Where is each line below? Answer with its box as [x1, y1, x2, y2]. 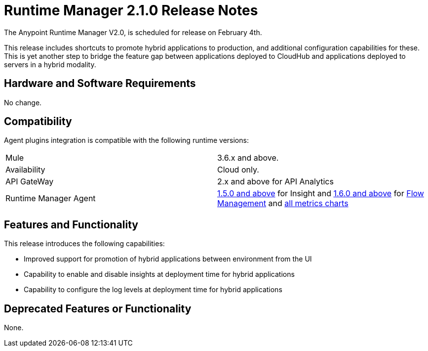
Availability [5, 165, 45, 175]
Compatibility [4, 115, 72, 128]
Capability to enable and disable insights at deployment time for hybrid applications [24, 270, 295, 279]
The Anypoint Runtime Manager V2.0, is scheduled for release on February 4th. [4, 28, 262, 37]
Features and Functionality [4, 218, 138, 231]
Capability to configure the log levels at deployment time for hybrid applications [24, 285, 282, 294]
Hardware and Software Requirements [4, 77, 196, 90]
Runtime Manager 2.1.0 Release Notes [4, 2, 258, 19]
